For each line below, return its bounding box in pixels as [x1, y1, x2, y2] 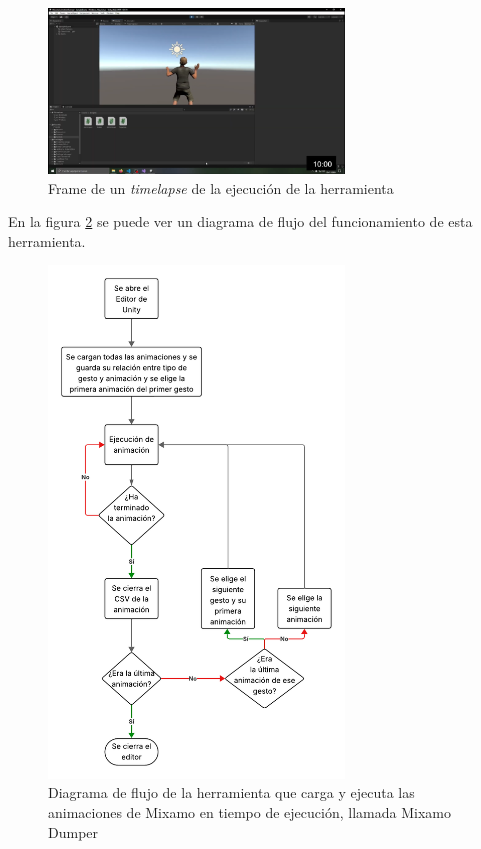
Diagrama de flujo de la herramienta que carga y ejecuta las [48, 782, 415, 803]
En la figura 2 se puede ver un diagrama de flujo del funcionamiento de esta [8, 211, 473, 232]
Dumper [48, 821, 99, 842]
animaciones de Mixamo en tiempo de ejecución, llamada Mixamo [48, 802, 451, 823]
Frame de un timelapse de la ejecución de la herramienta [48, 177, 394, 198]
